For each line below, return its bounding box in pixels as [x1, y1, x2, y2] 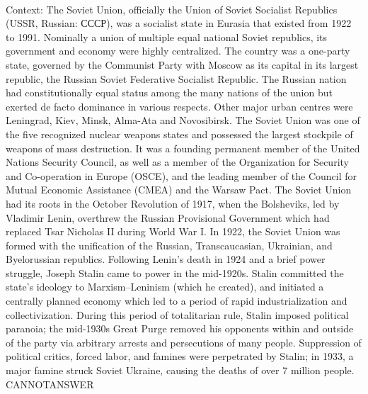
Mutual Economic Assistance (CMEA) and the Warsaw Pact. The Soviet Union [6, 182, 352, 197]
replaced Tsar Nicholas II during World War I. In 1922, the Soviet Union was [6, 224, 340, 239]
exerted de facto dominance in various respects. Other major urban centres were [6, 98, 353, 113]
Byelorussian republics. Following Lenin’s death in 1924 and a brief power [6, 252, 326, 266]
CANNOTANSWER [6, 376, 94, 391]
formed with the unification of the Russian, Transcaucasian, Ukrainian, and [6, 237, 333, 252]
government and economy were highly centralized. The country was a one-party [6, 43, 350, 58]
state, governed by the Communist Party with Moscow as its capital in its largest [6, 57, 359, 72]
